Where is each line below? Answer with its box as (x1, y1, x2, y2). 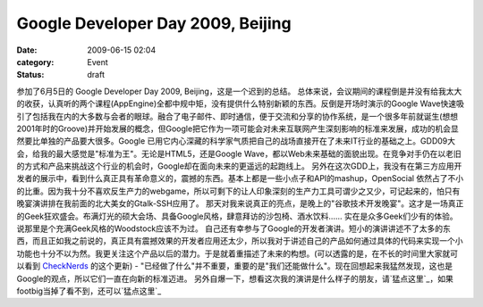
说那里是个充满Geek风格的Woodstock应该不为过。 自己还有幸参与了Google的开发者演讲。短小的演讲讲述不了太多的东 (16, 223, 452, 234)
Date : (16, 45, 38, 55)
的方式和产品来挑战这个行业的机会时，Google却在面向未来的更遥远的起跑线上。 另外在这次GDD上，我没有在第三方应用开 (16, 161, 462, 171)
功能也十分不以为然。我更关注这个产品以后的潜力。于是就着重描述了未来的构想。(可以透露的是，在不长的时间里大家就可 (16, 248, 459, 259)
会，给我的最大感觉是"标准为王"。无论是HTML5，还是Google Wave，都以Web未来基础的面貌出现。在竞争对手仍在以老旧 (16, 148, 462, 159)
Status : (16, 70, 45, 80)
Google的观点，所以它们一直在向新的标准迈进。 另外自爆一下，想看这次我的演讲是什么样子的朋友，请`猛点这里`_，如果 (16, 273, 453, 284)
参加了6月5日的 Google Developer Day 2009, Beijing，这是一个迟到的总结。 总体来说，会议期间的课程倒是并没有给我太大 (16, 86, 462, 96)
